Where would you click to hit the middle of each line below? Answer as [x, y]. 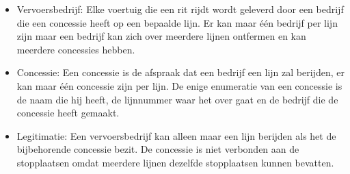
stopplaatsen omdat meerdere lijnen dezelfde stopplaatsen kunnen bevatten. [175, 162]
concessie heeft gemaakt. [68, 113]
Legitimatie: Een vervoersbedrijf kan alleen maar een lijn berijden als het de [176, 135]
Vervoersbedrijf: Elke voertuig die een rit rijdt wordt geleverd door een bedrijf [180, 9]
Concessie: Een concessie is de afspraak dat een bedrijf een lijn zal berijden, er [180, 72]
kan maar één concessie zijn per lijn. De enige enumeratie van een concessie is [179, 85]
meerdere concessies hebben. [76, 49]
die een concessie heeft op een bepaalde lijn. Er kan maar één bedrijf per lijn [177, 22]
